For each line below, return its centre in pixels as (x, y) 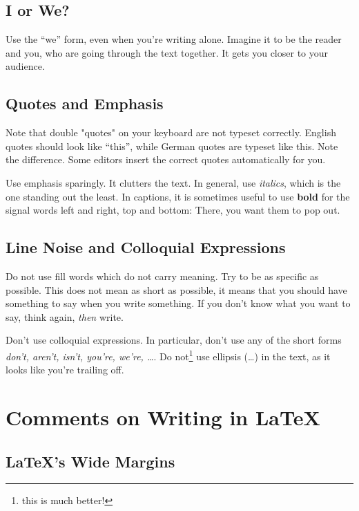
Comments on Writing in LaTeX (163, 417)
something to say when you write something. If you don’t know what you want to (178, 303)
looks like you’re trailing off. (65, 370)
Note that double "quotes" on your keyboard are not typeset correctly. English (171, 132)
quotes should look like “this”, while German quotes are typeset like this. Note (172, 146)
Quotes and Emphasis (85, 103)
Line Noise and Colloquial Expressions (146, 247)
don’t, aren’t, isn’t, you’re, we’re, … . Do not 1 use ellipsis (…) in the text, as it (168, 355)
